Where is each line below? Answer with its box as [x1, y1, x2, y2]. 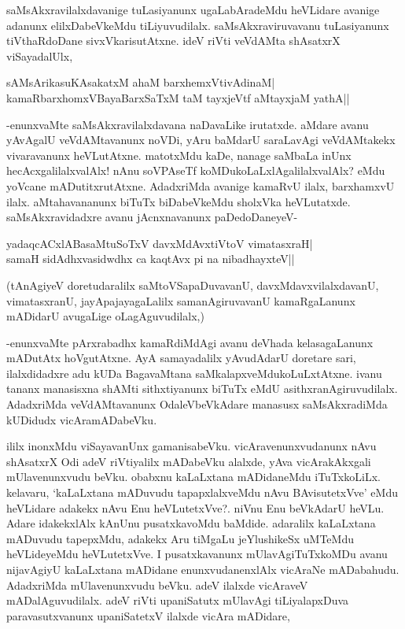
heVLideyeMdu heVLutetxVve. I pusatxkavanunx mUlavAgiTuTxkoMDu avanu [6, 546, 388, 562]
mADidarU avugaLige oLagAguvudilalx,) [6, 308, 204, 324]
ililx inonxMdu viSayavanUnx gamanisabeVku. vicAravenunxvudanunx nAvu [6, 438, 377, 454]
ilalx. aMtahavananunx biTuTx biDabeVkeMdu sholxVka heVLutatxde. [6, 193, 351, 209]
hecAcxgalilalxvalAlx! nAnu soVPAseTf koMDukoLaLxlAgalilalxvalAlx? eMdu [6, 162, 385, 179]
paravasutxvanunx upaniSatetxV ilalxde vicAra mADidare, [6, 607, 290, 623]
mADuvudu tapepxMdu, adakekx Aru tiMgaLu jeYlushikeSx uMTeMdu [6, 530, 354, 546]
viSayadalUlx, [6, 47, 73, 64]
